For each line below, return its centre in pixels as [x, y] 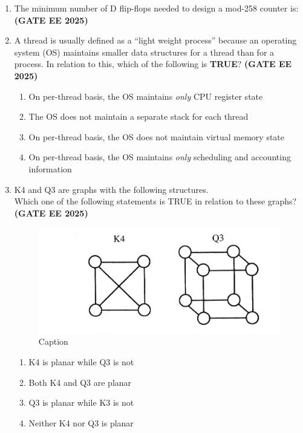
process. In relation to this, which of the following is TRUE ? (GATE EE [153, 64]
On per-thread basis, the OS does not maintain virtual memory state [157, 136]
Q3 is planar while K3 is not [81, 402]
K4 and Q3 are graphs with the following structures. [111, 189]
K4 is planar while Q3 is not [81, 361]
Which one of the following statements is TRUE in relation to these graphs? [155, 201]
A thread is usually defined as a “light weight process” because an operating [155, 40]
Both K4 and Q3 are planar [80, 382]
